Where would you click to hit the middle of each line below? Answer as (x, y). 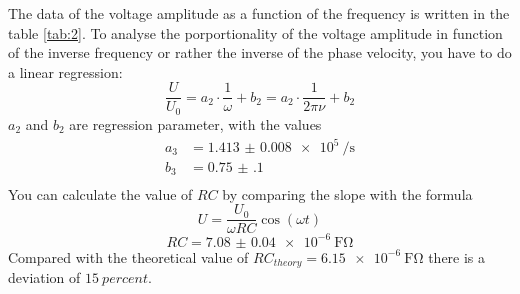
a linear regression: (65, 71)
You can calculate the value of (100, 193)
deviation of (44, 277)
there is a (457, 256)
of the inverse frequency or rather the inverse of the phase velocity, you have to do (260, 52)
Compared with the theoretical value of (128, 256)
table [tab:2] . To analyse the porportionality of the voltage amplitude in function (255, 32)
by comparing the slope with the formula (347, 193)
